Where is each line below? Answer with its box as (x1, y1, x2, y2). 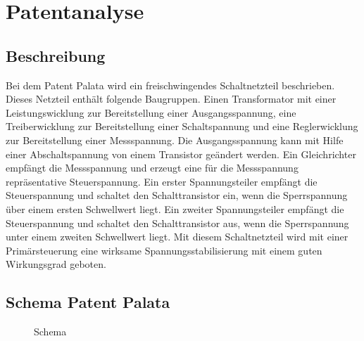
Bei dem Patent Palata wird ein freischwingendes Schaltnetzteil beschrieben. (6, 77, 335, 92)
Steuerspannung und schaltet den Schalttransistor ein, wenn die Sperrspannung (6, 188, 348, 202)
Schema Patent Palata (6, 291, 170, 313)
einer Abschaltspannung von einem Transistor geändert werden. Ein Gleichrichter (6, 146, 356, 161)
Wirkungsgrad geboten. (6, 257, 106, 271)
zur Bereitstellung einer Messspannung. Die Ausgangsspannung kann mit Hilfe (6, 132, 344, 147)
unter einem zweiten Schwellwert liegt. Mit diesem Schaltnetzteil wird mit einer (6, 229, 349, 244)
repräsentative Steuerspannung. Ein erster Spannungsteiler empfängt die (6, 174, 318, 188)
